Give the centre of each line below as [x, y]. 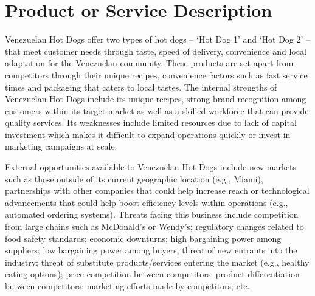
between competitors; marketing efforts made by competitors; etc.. [129, 286]
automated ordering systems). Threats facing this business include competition [152, 214]
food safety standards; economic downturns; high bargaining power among [143, 238]
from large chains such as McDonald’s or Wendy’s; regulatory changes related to [154, 226]
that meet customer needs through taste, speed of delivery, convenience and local [156, 51]
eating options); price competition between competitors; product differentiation [152, 274]
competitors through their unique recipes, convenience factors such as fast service [156, 74]
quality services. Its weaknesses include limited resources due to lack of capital [151, 122]
